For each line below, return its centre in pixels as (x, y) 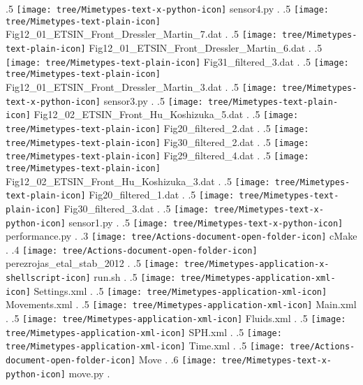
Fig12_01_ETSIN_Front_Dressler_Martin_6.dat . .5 (206, 47)
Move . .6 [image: (178, 359)
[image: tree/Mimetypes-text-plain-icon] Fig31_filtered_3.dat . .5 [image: (177, 61)
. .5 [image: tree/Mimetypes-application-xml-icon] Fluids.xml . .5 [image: (176, 318)
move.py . (89, 373)
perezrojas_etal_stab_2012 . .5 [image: (92, 263)
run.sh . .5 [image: (135, 277)
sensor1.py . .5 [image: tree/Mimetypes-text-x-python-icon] (206, 222)
